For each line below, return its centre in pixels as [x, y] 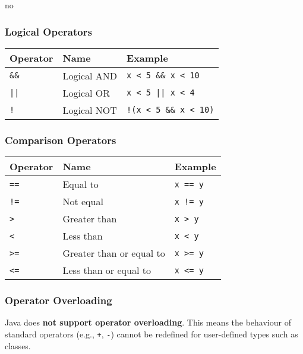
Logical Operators [48, 31]
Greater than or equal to [114, 253]
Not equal [83, 202]
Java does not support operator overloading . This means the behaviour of [148, 322]
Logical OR [86, 93]
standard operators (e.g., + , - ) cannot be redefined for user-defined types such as [151, 334]
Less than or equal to [107, 270]
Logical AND [90, 75]
